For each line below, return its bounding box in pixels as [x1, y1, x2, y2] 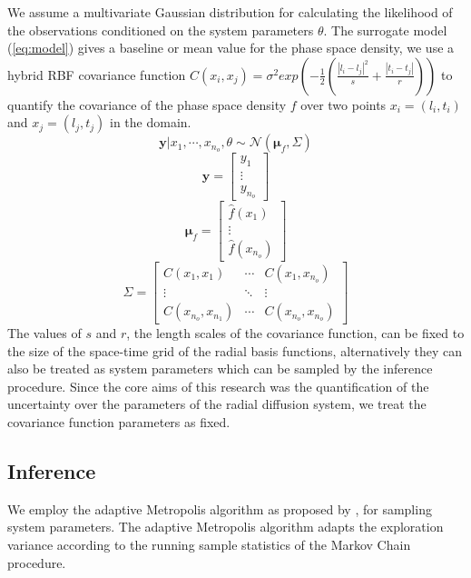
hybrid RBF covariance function [7, 65, 186, 84]
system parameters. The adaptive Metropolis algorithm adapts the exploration [7, 517, 444, 536]
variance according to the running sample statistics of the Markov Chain [7, 535, 411, 554]
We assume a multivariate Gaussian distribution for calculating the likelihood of [7, 3, 453, 21]
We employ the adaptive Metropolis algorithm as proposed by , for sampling [7, 499, 432, 518]
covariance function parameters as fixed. [7, 413, 231, 432]
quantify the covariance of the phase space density [7, 95, 287, 114]
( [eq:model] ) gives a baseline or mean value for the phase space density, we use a [7, 38, 455, 57]
